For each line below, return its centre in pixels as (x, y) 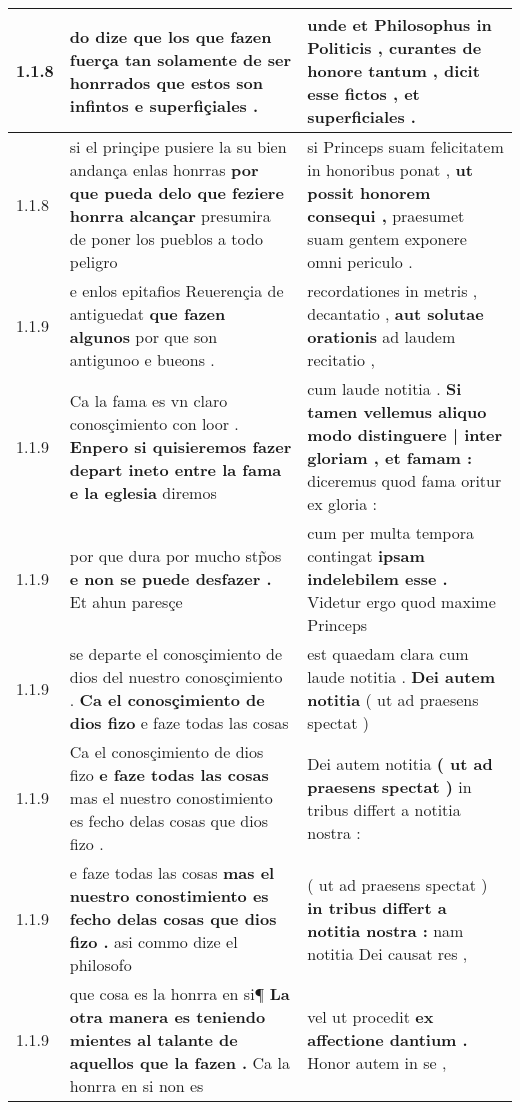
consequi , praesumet (386, 215)
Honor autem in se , (377, 1062)
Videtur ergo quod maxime (401, 601)
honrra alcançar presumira (170, 215)
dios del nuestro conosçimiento (176, 676)
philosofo (100, 964)
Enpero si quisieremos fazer (180, 446)
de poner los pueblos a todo (166, 238)
